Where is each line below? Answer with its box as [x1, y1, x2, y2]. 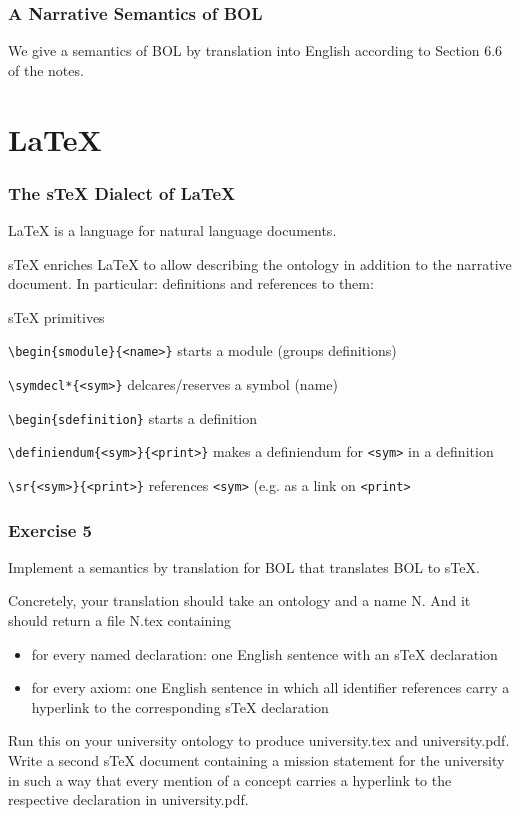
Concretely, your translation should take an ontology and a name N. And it [8, 590, 471, 611]
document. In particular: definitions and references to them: [8, 273, 374, 294]
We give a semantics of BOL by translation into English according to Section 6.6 [8, 40, 503, 61]
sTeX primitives [8, 306, 105, 327]
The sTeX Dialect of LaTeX [8, 180, 236, 205]
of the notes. [8, 59, 84, 80]
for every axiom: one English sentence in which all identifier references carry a [31, 677, 510, 698]
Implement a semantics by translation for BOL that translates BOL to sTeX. [8, 556, 480, 577]
